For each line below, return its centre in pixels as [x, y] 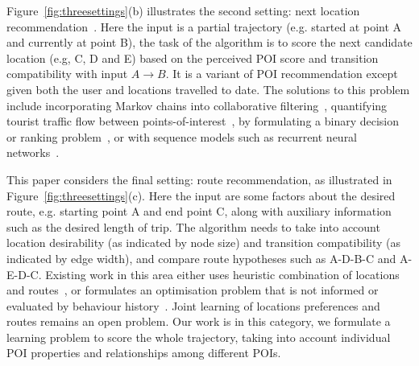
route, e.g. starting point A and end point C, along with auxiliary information [199, 211]
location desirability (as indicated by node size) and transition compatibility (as [203, 243]
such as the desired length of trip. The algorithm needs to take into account [193, 226]
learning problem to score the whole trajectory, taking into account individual [199, 337]
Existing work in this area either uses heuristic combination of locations [222, 274]
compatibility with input [67, 74]
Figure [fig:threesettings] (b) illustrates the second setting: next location [183, 10]
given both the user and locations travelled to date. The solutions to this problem [208, 89]
